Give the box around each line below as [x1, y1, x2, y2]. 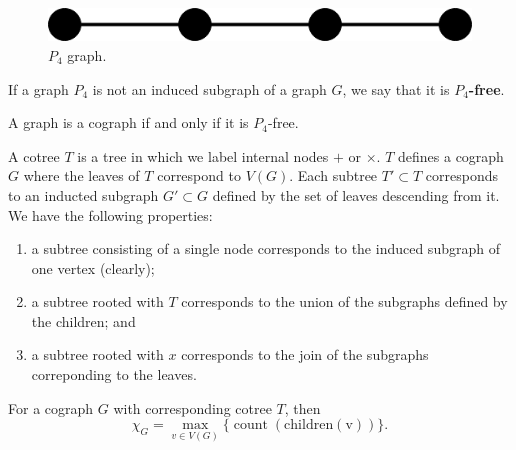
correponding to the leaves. [31, 364, 197, 385]
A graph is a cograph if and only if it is [8, 112, 249, 133]
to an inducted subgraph [8, 184, 159, 205]
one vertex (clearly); [31, 257, 155, 278]
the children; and [31, 310, 136, 331]
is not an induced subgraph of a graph [92, 78, 327, 99]
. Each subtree [289, 165, 378, 186]
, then [284, 397, 321, 418]
